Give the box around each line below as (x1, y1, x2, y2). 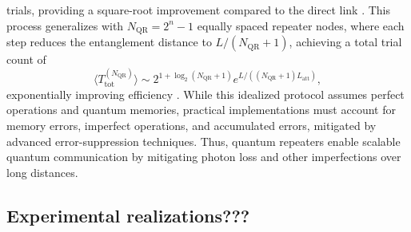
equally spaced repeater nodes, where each (197, 17, 405, 33)
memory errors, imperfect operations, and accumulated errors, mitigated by (6, 117, 377, 134)
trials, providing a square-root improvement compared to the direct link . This (6, 2, 391, 18)
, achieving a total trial (289, 33, 402, 50)
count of (6, 51, 46, 68)
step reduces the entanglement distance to (6, 33, 212, 50)
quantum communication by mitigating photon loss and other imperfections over (6, 148, 401, 165)
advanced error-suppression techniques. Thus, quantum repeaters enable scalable (6, 132, 401, 149)
